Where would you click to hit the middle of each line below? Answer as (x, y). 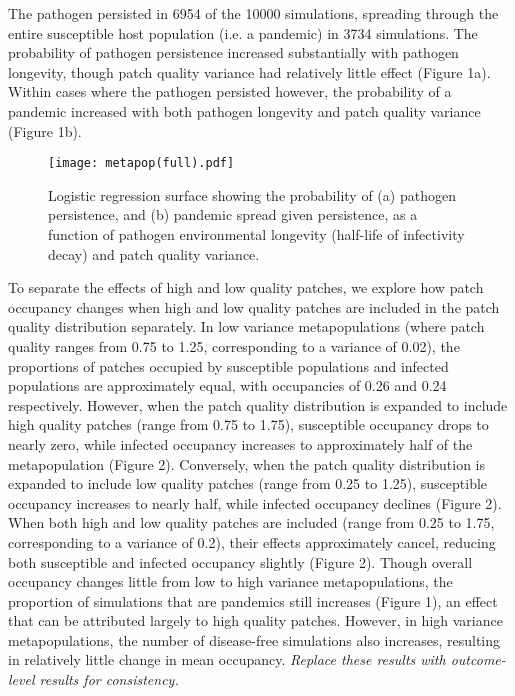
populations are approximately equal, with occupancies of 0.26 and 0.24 (227, 385)
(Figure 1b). (45, 130)
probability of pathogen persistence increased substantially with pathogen (233, 52)
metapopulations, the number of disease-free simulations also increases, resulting (254, 639)
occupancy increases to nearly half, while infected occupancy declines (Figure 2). (255, 502)
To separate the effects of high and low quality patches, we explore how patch (246, 287)
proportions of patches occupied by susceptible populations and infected (228, 365)
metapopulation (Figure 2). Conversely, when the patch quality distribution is (246, 463)
